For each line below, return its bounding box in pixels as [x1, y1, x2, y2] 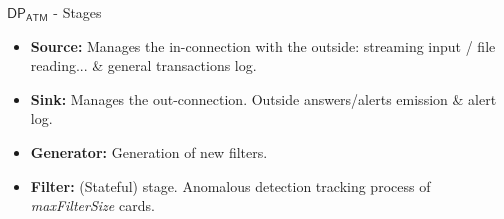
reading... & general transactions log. [30, 55, 257, 76]
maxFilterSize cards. [30, 195, 155, 216]
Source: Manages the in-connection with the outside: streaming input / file [30, 35, 496, 56]
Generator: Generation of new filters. [30, 141, 268, 162]
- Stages [53, 2, 102, 22]
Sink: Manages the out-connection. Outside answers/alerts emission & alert [30, 88, 497, 109]
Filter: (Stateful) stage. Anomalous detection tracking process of [30, 175, 431, 196]
